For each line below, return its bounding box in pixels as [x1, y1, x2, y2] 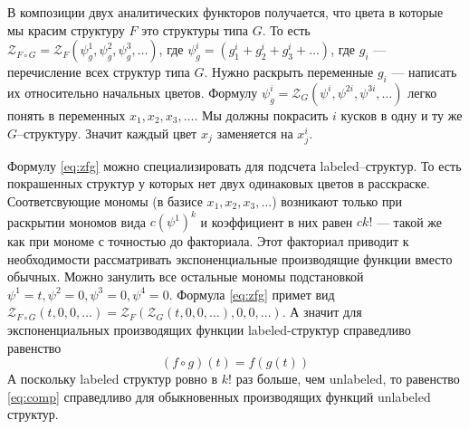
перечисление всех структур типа [7, 62, 190, 81]
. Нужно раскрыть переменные [204, 62, 374, 81]
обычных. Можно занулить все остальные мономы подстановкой [7, 267, 364, 286]
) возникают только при [272, 191, 402, 210]
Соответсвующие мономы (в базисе [7, 191, 203, 210]
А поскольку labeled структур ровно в [7, 369, 218, 388]
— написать [391, 62, 457, 81]
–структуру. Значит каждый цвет [17, 123, 197, 142]
